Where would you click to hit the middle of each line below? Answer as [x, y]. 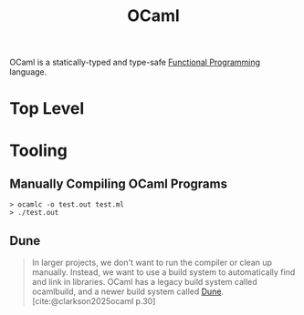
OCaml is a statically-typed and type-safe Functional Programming [135, 62]
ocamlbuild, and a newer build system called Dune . [128, 291]
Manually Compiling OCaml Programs [119, 183]
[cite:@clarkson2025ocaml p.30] [94, 301]
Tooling [39, 150]
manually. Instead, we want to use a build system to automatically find [163, 272]
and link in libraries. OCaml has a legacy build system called [144, 282]
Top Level [47, 109]
